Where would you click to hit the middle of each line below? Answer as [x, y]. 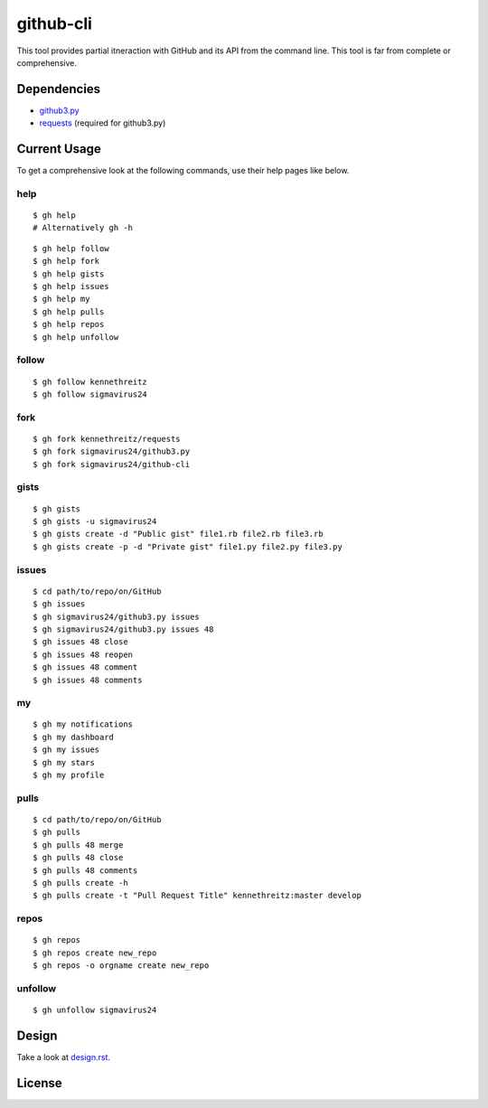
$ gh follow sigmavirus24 [90, 394]
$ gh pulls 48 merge [78, 845]
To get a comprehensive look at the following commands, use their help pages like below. [183, 171]
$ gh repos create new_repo [95, 953]
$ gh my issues [66, 750]
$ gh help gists [69, 274]
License [39, 1083]
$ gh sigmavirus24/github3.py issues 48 [123, 629]
